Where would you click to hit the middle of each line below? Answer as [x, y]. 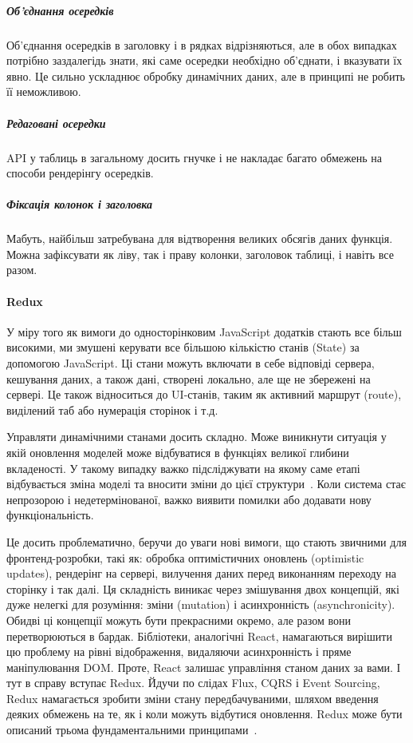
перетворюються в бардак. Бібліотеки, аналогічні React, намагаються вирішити [199, 636]
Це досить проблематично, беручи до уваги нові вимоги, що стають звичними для [206, 541]
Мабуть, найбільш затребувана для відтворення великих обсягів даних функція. [200, 238]
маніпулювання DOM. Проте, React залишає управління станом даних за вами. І [204, 667]
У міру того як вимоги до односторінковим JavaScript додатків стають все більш [204, 331]
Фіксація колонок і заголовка [80, 204]
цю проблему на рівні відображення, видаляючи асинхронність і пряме [179, 652]
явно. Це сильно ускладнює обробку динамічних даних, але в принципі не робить [206, 75]
